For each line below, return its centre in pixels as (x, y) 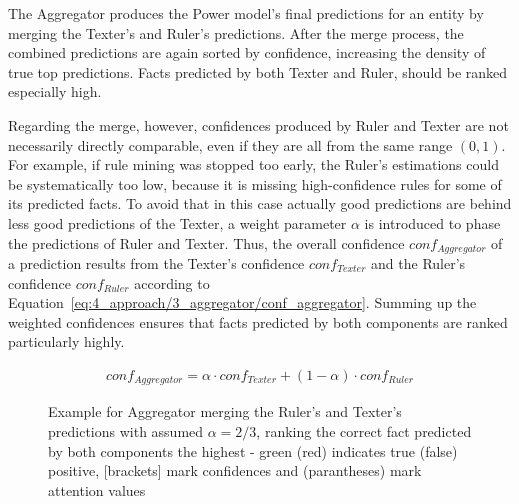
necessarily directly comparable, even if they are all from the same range (230, 144)
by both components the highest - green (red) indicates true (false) (253, 450)
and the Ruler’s (418, 262)
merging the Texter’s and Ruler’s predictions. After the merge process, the (236, 32)
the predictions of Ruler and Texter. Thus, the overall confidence (206, 242)
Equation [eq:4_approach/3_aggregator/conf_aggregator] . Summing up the (242, 302)
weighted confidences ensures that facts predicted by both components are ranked (258, 321)
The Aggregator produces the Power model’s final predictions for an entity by (246, 13)
